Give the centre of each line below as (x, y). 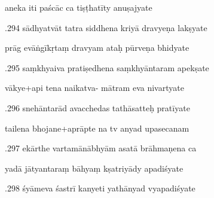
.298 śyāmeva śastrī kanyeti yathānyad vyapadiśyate (100, 188)
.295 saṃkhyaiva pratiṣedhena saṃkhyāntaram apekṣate (107, 67)
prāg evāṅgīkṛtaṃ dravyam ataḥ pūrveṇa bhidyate (97, 48)
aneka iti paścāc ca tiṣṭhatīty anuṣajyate (79, 7)
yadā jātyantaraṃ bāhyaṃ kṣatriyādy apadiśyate (94, 168)
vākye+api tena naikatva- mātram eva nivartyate (94, 88)
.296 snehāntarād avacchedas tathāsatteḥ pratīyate (97, 107)
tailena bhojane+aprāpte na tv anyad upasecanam (97, 128)
